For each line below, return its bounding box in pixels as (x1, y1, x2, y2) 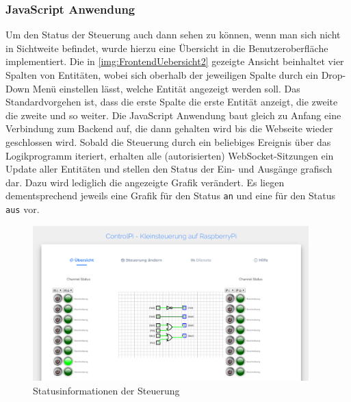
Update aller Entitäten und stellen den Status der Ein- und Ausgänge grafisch (5, 162, 333, 176)
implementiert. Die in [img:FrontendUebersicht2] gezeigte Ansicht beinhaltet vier (5, 54, 344, 68)
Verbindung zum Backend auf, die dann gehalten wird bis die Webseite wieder (5, 121, 333, 136)
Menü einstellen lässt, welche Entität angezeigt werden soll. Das (32, 81, 300, 95)
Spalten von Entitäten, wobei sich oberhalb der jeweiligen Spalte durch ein (5, 68, 318, 81)
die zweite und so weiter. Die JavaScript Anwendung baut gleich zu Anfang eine (5, 108, 341, 122)
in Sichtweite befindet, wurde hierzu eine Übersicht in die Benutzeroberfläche (5, 40, 328, 55)
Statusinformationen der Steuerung (33, 383, 180, 397)
